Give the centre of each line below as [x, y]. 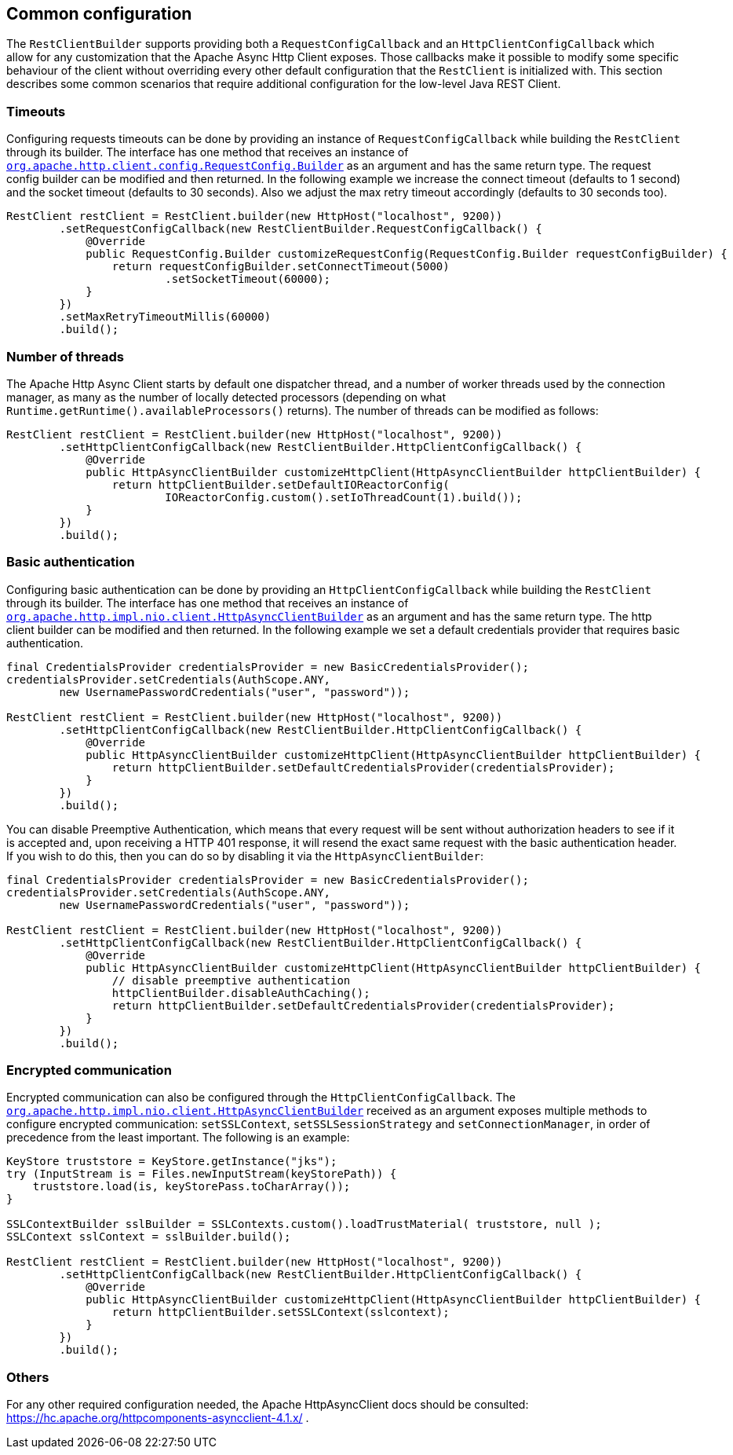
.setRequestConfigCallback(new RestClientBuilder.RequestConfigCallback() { [301, 229]
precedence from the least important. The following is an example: [178, 1138]
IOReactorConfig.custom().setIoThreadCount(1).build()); [344, 497]
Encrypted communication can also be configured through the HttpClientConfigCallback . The [261, 1098]
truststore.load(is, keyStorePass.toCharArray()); [191, 1187]
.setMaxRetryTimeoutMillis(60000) [165, 317]
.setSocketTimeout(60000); [248, 279]
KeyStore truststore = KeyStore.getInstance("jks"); [172, 1162]
